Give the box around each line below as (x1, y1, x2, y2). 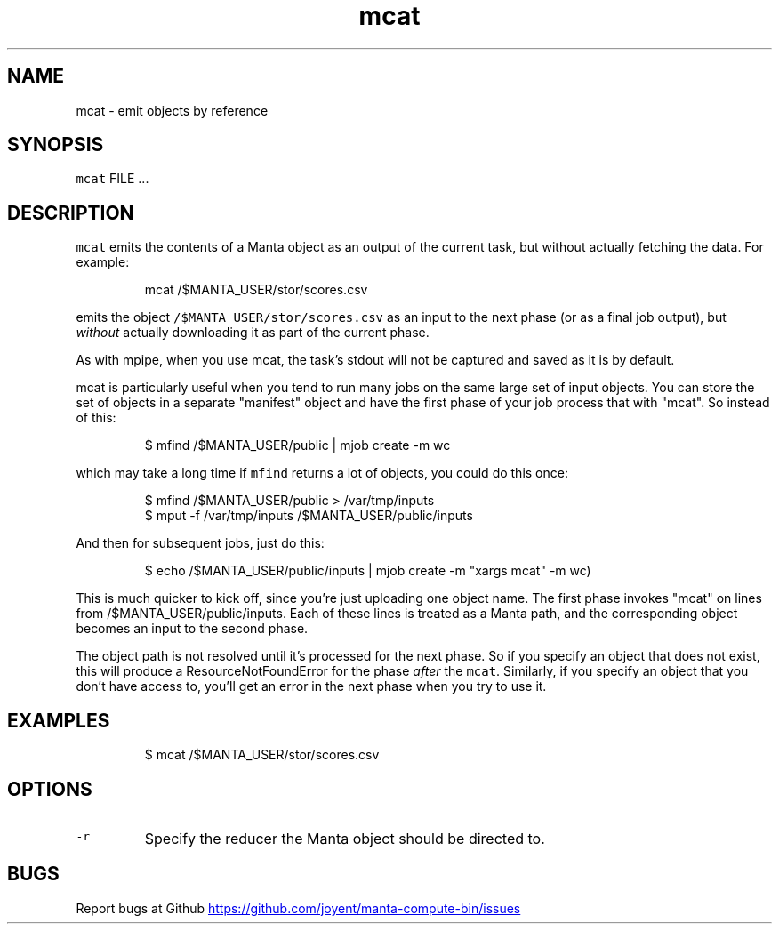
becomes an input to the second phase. (76, 621, 309, 637)
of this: (76, 410, 116, 426)
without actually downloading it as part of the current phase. (76, 325, 430, 341)
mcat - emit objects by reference (76, 102, 269, 118)
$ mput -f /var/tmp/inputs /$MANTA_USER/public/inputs (144, 508, 473, 524)
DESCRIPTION (7, 201, 134, 224)
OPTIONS (7, 777, 92, 800)
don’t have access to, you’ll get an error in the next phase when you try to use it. (76, 678, 547, 694)
